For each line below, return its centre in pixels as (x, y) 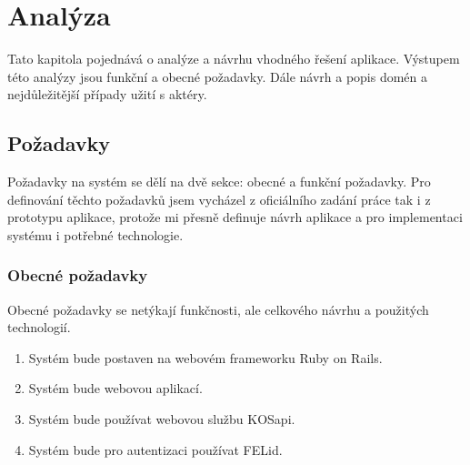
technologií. (39, 327)
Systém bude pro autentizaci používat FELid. (155, 449)
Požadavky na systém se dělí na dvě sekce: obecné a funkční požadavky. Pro (219, 182)
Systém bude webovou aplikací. (115, 388)
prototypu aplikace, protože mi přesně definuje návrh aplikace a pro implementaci (235, 217)
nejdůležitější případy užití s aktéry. (107, 94)
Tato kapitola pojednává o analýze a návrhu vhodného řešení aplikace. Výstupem (234, 59)
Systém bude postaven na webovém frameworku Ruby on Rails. (205, 357)
